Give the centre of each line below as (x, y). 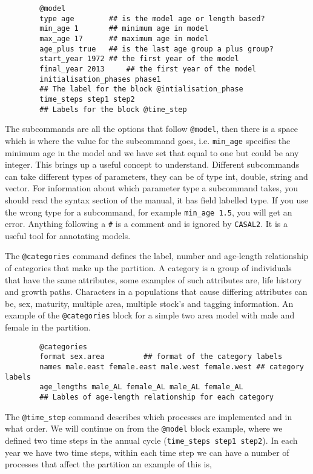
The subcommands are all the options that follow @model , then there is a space (152, 129)
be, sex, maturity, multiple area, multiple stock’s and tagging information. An (149, 303)
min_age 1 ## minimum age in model (124, 29)
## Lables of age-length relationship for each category (156, 397)
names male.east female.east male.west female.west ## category (172, 367)
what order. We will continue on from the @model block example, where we (144, 428)
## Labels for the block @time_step (113, 109)
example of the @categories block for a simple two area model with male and (150, 315)
